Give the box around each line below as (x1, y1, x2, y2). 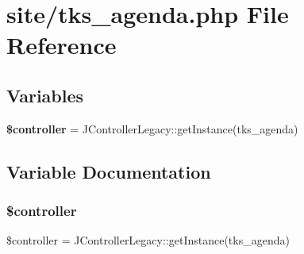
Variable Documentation (6, 159, 211, 183)
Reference (6, 29, 117, 61)
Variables (6, 83, 84, 107)
